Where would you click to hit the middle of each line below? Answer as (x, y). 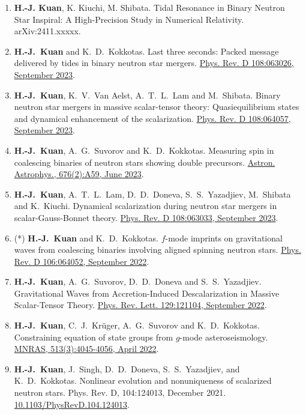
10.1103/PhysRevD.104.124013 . (72, 404)
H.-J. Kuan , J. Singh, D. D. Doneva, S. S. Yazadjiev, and (127, 368)
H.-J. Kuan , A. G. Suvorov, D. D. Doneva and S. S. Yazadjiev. (138, 281)
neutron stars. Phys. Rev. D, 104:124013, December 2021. (120, 392)
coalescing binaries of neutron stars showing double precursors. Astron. (145, 162)
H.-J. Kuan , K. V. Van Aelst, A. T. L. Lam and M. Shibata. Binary (147, 95)
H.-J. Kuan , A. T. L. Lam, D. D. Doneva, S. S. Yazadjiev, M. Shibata (152, 194)
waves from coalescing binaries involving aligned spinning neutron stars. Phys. (157, 250)
